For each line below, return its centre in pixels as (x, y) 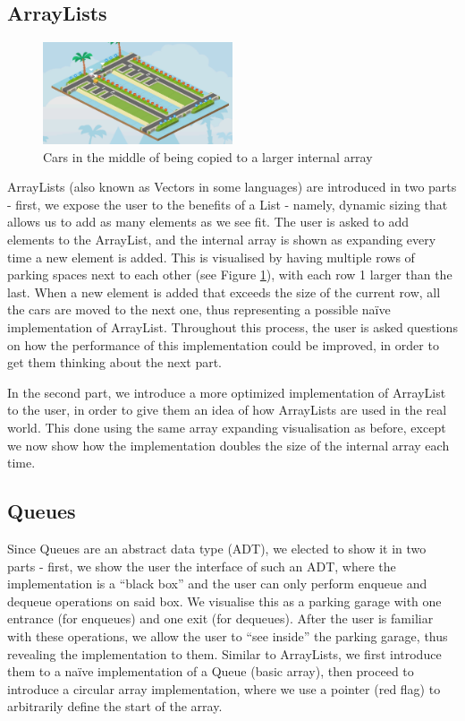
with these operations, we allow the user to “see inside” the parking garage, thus (228, 635)
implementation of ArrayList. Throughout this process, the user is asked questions (232, 327)
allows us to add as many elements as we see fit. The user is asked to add (208, 222)
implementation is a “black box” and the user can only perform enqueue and (217, 584)
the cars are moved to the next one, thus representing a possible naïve (199, 309)
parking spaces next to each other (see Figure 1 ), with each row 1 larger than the (230, 275)
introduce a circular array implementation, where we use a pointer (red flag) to (224, 688)
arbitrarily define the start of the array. (115, 706)
